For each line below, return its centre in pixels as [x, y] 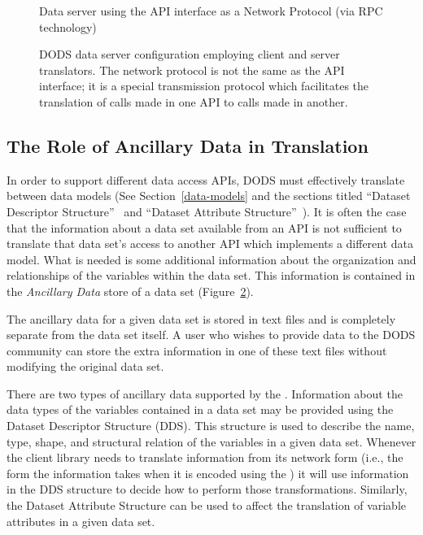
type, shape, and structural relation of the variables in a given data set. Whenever [211, 441]
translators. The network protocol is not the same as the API [192, 70]
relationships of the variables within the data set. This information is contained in [211, 275]
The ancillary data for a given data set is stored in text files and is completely [201, 318]
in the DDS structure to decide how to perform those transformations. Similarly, [207, 489]
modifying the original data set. [85, 366]
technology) [68, 26]
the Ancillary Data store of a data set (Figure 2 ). [130, 291]
